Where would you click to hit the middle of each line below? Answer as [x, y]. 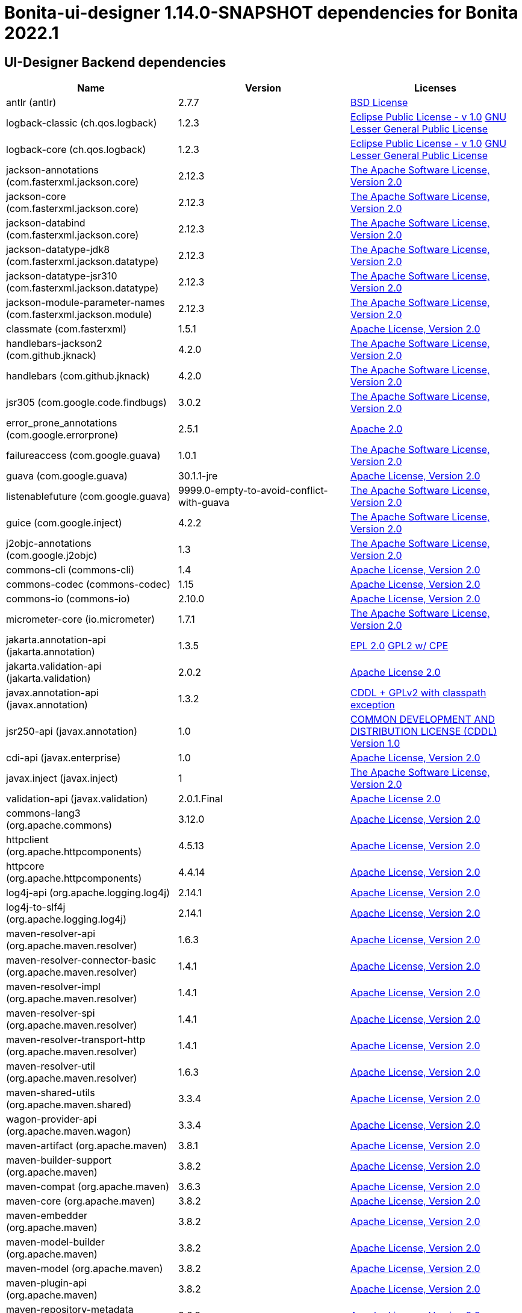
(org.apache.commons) [59, 825]
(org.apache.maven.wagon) [69, 1131]
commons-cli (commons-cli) [70, 570]
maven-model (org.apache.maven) [85, 1269]
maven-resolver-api [51, 934]
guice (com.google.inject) [64, 523]
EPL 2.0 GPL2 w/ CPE [399, 646]
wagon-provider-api [51, 1119]
